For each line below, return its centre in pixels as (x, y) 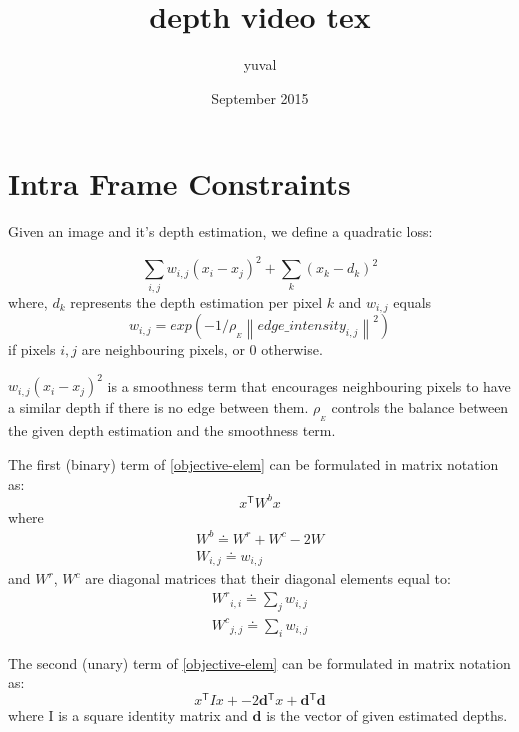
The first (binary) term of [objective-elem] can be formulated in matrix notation (253, 464)
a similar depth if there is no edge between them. (158, 407)
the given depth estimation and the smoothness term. (172, 430)
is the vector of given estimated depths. (387, 714)
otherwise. (292, 349)
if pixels (32, 349)
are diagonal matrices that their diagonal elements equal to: (268, 578)
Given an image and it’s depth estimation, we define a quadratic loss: (220, 231)
